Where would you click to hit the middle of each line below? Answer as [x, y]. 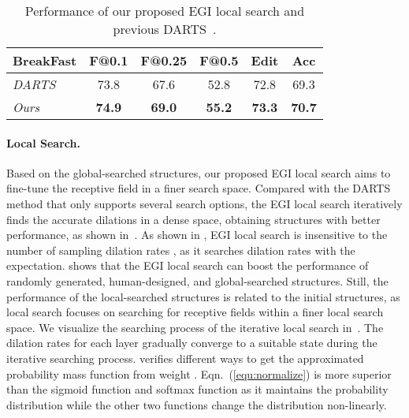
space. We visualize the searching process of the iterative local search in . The [195, 327]
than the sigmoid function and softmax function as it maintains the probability [197, 389]
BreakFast [45, 60]
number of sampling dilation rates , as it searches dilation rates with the [181, 250]
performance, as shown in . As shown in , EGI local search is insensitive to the [197, 235]
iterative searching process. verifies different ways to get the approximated [185, 358]
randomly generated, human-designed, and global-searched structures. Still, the [197, 280]
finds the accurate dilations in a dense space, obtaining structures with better [193, 219]
